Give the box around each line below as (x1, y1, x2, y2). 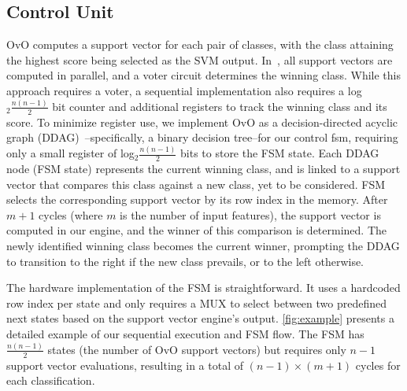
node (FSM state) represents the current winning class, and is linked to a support (6, 160, 401, 177)
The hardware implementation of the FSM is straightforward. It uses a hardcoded (6, 279, 401, 296)
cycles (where (39, 206, 103, 223)
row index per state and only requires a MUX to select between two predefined (6, 294, 387, 311)
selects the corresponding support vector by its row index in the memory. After (6, 191, 388, 208)
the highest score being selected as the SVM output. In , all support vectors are (6, 51, 393, 68)
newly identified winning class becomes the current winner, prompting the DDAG (6, 238, 400, 254)
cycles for (355, 356, 401, 373)
